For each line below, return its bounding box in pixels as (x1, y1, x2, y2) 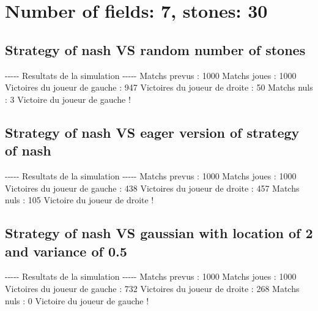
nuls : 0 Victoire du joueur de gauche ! (5, 294, 149, 307)
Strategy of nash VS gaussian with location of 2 (5, 223, 313, 242)
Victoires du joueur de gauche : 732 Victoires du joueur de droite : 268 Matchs (5, 282, 300, 294)
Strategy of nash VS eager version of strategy (5, 122, 300, 141)
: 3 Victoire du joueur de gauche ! (5, 92, 131, 105)
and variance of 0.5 (5, 241, 127, 260)
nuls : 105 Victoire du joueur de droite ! (5, 193, 154, 206)
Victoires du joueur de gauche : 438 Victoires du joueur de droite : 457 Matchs (5, 181, 300, 194)
